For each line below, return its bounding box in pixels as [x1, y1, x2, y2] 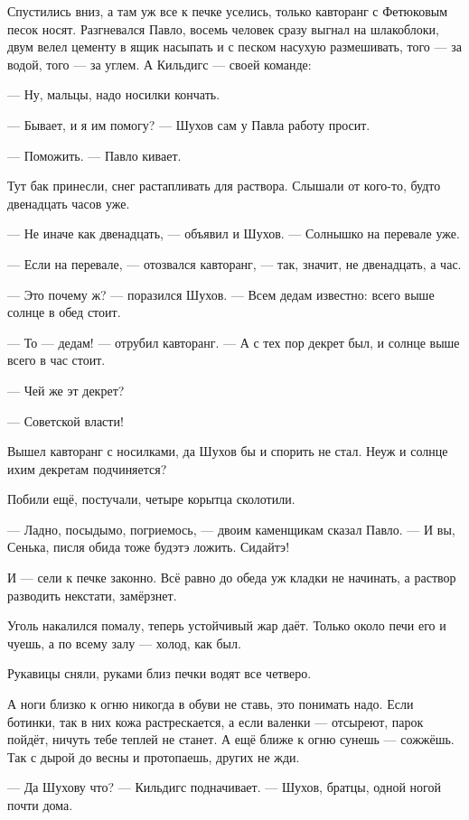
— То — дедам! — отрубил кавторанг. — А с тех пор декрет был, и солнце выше [7, 332, 460, 351]
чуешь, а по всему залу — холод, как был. [7, 633, 241, 652]
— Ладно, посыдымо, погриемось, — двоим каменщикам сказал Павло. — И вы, [7, 519, 455, 538]
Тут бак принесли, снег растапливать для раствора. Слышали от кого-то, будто [7, 176, 441, 195]
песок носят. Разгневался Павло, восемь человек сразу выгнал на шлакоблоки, [7, 19, 439, 38]
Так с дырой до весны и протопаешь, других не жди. [7, 747, 300, 766]
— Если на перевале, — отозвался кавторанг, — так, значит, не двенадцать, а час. [7, 254, 462, 273]
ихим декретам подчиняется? [7, 459, 167, 478]
